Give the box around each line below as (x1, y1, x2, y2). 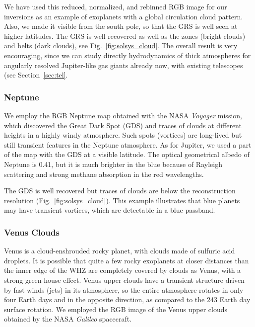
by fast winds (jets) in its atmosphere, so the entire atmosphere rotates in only (4, 284, 244, 295)
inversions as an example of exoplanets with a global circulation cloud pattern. (4, 11, 243, 21)
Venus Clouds (4, 226, 60, 238)
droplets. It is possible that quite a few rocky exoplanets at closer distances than (4, 255, 249, 265)
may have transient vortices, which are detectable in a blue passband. (4, 205, 215, 215)
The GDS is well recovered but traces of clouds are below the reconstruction (4, 185, 236, 196)
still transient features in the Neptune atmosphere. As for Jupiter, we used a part (4, 139, 252, 150)
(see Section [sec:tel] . (4, 70, 68, 80)
